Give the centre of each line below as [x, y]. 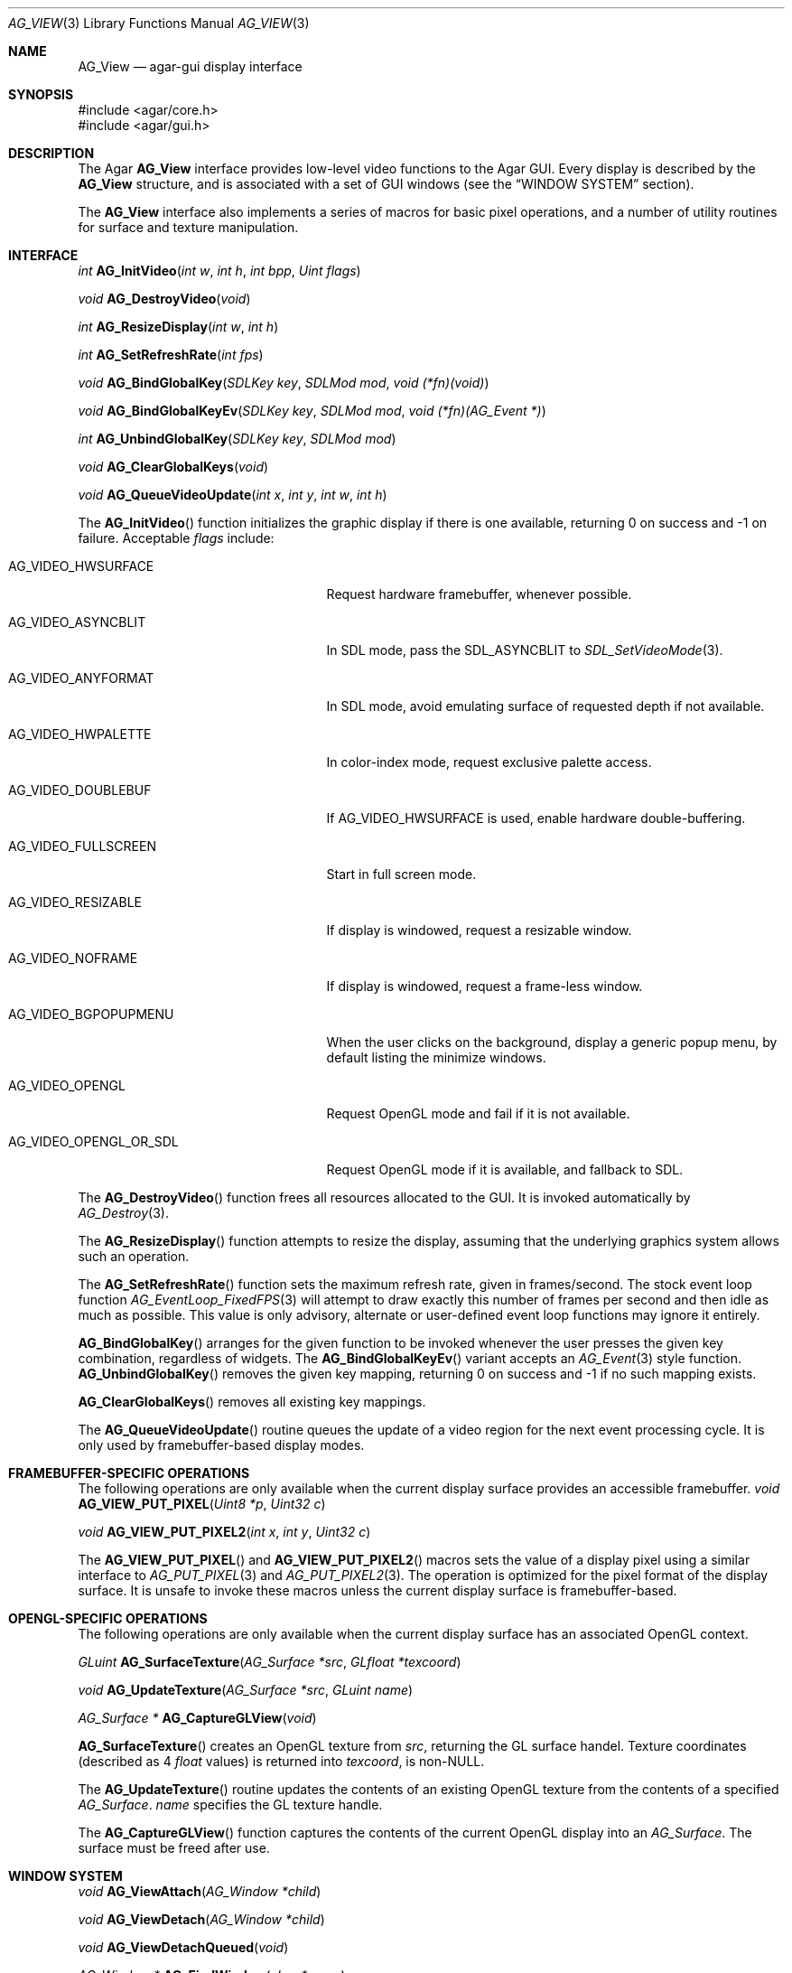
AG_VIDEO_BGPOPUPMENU [91, 1014]
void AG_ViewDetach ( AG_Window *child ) [201, 1919]
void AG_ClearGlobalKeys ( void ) [173, 467]
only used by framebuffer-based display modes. [221, 1445]
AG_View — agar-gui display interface [190, 66]
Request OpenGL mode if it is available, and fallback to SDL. [505, 1169]
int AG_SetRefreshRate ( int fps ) [171, 355]
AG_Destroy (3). [123, 1213]
